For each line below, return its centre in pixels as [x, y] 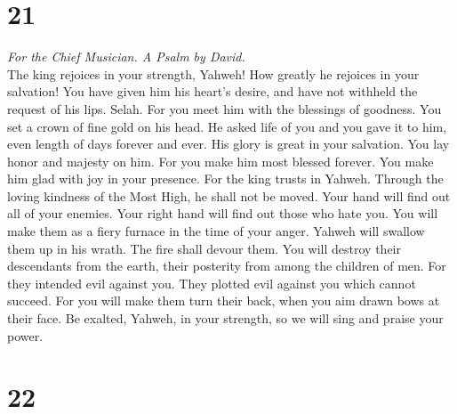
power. [25, 335]
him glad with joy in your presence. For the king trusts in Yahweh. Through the [225, 179]
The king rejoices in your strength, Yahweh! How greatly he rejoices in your [213, 73]
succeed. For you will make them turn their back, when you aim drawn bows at [224, 300]
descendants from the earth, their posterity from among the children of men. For [227, 266]
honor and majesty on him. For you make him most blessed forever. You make [220, 161]
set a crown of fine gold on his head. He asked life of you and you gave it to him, [227, 126]
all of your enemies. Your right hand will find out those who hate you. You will [223, 213]
